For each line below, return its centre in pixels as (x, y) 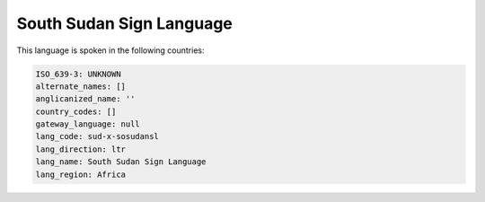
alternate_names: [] (80, 86)
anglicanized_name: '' (85, 99)
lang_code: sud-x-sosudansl (97, 136)
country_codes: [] (76, 111)
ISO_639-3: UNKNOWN (78, 74)
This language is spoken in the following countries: (110, 50)
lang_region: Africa (80, 174)
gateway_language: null (88, 124)
